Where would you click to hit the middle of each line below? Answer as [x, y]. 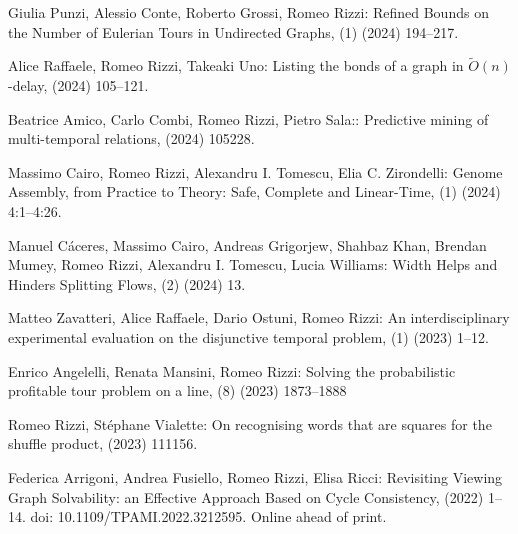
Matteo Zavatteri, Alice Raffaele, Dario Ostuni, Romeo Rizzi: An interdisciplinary [259, 317]
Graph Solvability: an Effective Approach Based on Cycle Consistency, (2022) [246, 496]
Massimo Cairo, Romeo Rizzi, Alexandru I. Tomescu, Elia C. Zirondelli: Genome [255, 171]
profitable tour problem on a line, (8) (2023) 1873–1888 [177, 390]
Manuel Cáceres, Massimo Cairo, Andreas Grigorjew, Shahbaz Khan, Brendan [247, 244]
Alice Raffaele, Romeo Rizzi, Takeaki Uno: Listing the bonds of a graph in [236, 65]
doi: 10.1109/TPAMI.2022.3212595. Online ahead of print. [208, 516]
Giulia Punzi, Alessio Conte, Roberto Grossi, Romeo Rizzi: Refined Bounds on [248, 12]
